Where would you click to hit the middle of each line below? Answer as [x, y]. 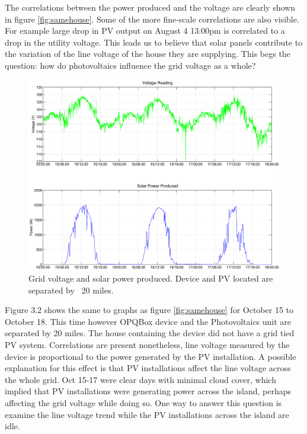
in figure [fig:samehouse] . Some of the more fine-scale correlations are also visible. [152, 19]
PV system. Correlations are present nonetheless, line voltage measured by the [147, 345]
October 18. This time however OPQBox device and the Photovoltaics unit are [148, 321]
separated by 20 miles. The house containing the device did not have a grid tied [150, 333]
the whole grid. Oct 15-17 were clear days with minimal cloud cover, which [140, 379]
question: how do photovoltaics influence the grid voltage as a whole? [130, 65]
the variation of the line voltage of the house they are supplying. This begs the [148, 54]
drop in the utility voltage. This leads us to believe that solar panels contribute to [154, 42]
